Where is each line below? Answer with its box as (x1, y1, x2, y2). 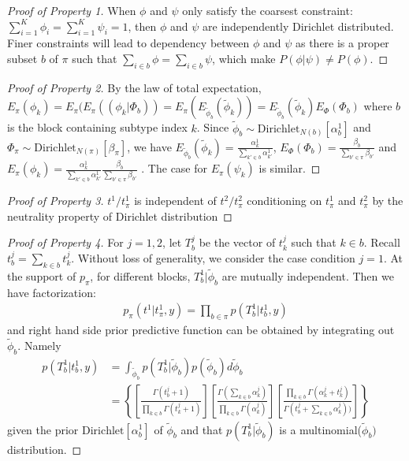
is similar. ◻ (258, 160, 321, 177)
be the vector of (199, 234, 276, 251)
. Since (196, 119, 229, 136)
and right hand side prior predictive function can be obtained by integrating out (7, 322, 395, 338)
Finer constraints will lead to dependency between (7, 35, 250, 51)
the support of (7, 267, 76, 284)
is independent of (134, 192, 217, 209)
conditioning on (247, 192, 322, 209)
